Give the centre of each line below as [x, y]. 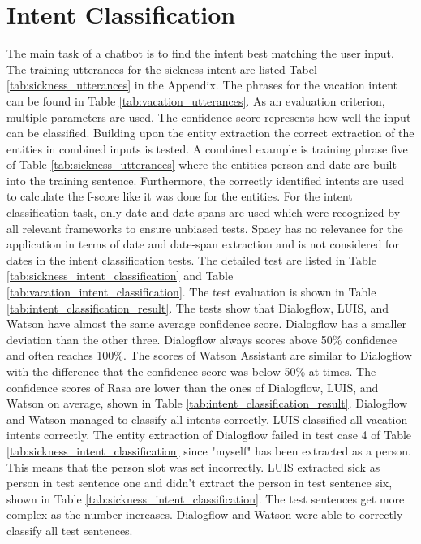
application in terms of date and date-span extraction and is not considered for [203, 244]
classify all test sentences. [70, 530]
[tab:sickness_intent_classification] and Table [120, 276]
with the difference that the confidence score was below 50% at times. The [191, 371]
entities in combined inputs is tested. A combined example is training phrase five [207, 148]
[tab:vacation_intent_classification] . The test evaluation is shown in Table [191, 292]
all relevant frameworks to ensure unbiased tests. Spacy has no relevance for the [205, 228]
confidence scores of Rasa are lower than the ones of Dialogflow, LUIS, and [193, 387]
